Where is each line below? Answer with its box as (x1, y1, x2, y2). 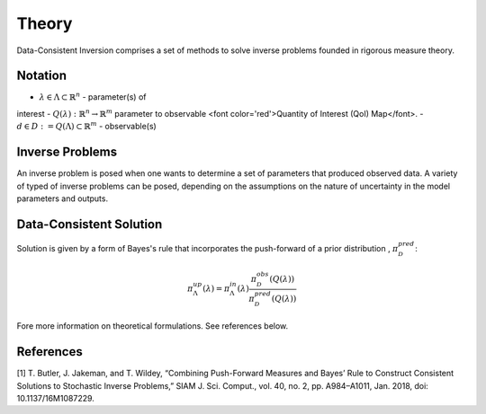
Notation (16, 68, 67, 84)
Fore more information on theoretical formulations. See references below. (16, 321, 289, 331)
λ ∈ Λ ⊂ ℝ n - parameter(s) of (39, 91, 147, 102)
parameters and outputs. (16, 193, 108, 204)
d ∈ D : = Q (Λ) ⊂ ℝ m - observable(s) (16, 119, 157, 132)
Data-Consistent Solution (16, 216, 163, 232)
